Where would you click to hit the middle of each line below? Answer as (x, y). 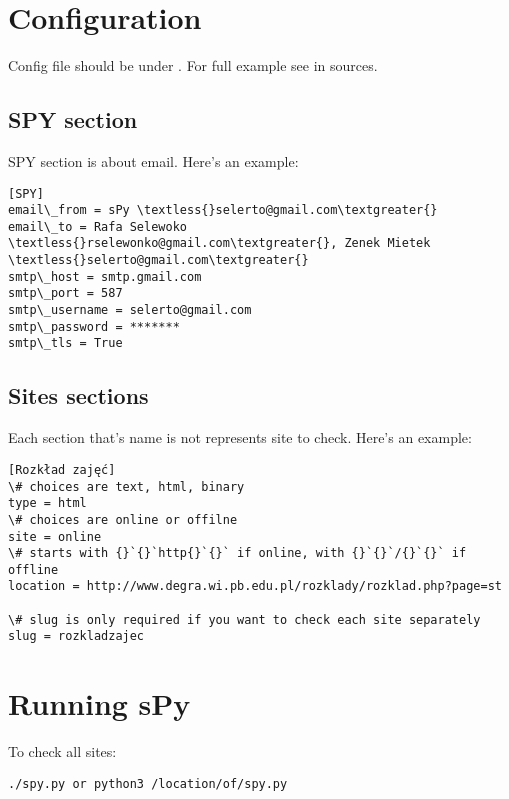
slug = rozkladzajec (76, 636)
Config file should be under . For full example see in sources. (193, 65)
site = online (55, 536)
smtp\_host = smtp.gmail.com (105, 276)
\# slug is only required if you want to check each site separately (244, 619)
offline (33, 569)
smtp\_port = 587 (65, 293)
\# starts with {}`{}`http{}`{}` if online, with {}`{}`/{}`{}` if (237, 553)
